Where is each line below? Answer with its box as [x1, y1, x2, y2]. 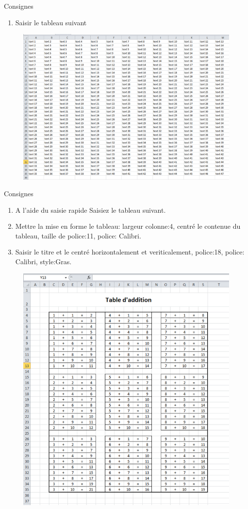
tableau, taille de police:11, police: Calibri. [15, 230, 141, 240]
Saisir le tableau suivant [15, 17, 87, 27]
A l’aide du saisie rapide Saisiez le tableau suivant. [15, 204, 166, 215]
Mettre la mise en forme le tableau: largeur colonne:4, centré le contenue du [15, 221, 241, 231]
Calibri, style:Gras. [15, 256, 72, 266]
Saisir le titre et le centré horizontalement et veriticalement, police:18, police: [15, 247, 245, 257]
